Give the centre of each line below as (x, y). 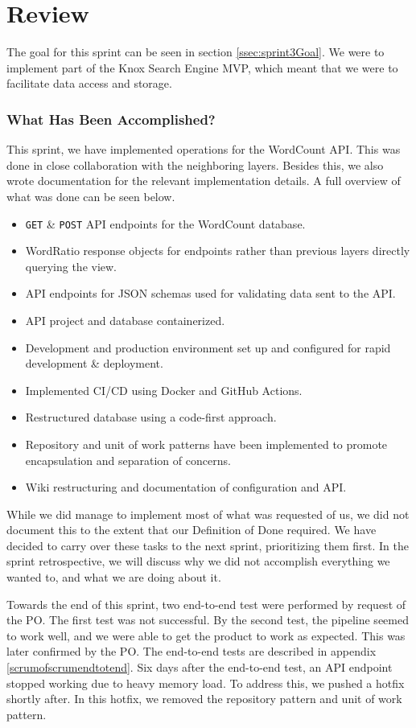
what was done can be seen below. (91, 196)
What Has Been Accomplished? (111, 119)
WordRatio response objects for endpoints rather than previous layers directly (218, 251)
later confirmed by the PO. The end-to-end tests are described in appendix (192, 651)
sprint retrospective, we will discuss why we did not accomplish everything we (198, 561)
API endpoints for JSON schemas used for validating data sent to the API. (210, 293)
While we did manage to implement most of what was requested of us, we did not (208, 514)
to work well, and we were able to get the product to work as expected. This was (206, 635)
